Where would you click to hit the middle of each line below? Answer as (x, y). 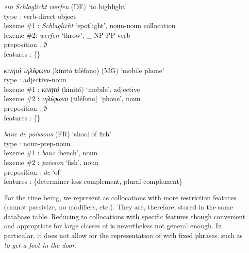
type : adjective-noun (35, 80)
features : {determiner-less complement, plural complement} (93, 181)
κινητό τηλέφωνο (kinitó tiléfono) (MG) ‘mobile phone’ (84, 70)
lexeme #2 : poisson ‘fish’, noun (51, 162)
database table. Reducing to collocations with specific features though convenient (125, 216)
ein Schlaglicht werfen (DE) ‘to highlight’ (66, 6)
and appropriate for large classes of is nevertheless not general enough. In (113, 226)
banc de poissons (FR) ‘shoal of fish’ (58, 134)
